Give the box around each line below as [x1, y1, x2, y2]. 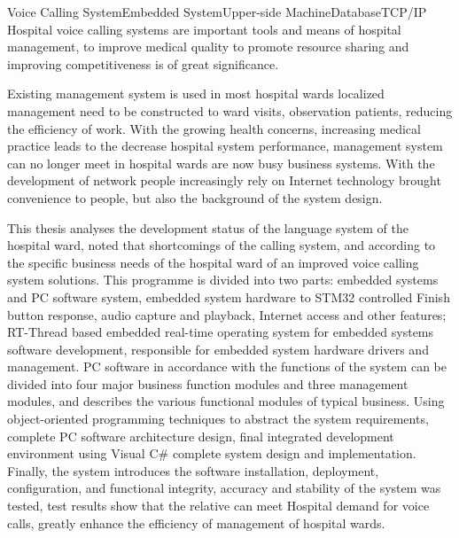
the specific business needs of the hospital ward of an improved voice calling [7, 253, 419, 271]
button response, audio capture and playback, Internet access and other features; [7, 305, 447, 324]
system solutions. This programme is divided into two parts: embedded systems [7, 270, 439, 289]
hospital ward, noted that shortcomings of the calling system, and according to [7, 236, 436, 254]
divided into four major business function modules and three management [7, 374, 408, 393]
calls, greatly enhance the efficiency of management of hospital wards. [7, 513, 385, 532]
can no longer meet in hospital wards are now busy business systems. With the [7, 153, 435, 172]
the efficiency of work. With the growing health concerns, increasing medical [7, 119, 421, 137]
